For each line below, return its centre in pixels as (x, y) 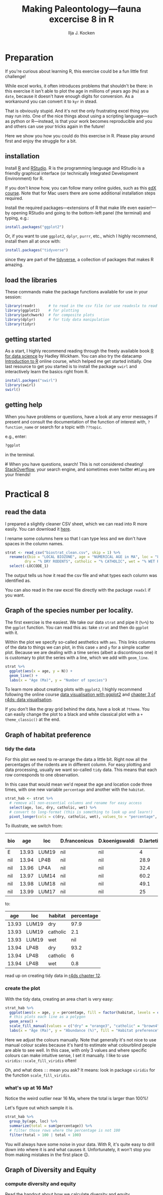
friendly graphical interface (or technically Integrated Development (72, 173)
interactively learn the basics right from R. (47, 372)
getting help (24, 405)
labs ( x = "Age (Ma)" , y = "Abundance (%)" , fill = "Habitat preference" (84, 1031)
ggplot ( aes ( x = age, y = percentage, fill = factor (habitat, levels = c (84, 1012)
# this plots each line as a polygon (48, 1017)
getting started (28, 339)
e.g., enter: (16, 436)
